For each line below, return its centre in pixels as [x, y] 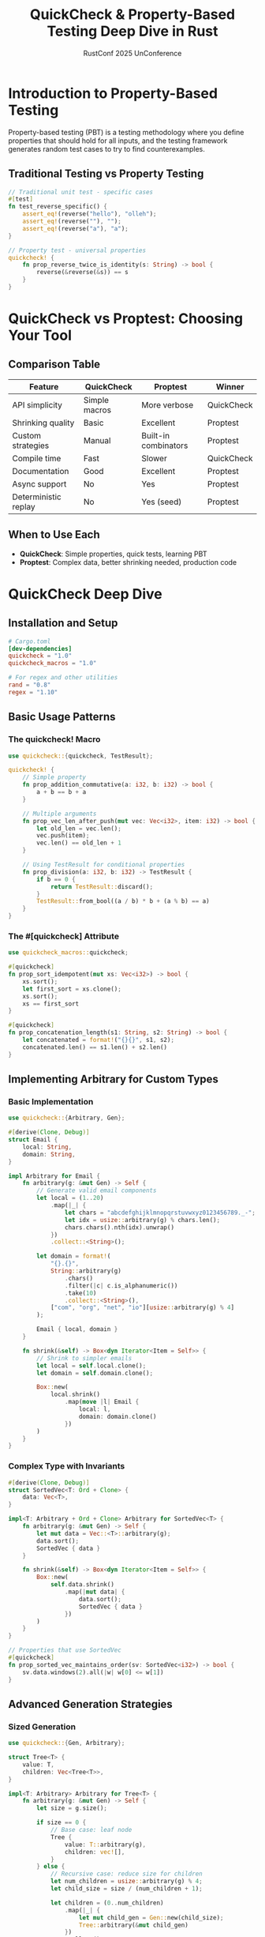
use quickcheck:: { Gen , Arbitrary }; [67, 1743]
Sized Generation [42, 1726]
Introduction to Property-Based [113, 93]
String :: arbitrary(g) [86, 1271]
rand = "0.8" [30, 685]
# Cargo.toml [30, 641]
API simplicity [37, 404]
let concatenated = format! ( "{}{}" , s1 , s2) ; [99, 1040]
